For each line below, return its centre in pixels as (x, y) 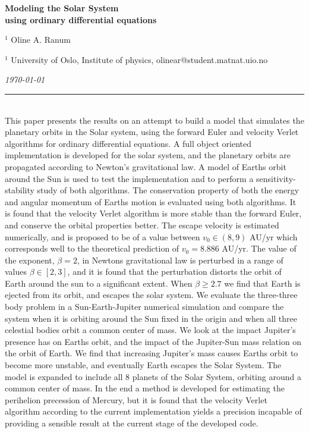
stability (20, 190)
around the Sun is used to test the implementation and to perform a (129, 178)
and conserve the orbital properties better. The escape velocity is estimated (142, 225)
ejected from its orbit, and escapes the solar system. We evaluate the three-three (151, 295)
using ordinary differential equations (81, 19)
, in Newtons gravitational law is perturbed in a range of (180, 260)
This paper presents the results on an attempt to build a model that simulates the (154, 120)
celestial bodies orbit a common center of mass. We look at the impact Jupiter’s (150, 330)
